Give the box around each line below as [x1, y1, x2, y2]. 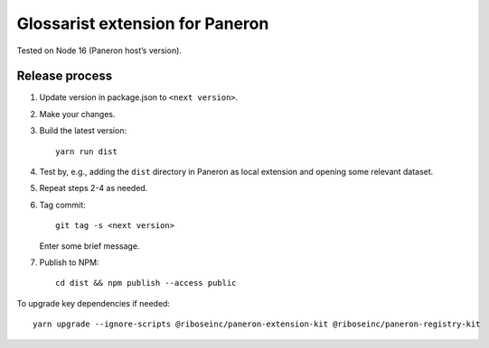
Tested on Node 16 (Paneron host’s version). [16, 45, 183, 56]
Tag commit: [39, 199, 86, 210]
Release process [16, 69, 113, 84]
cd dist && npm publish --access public [55, 278, 237, 288]
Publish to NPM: [39, 257, 99, 268]
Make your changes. [39, 108, 117, 119]
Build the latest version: [39, 125, 127, 136]
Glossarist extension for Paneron [16, 14, 269, 33]
